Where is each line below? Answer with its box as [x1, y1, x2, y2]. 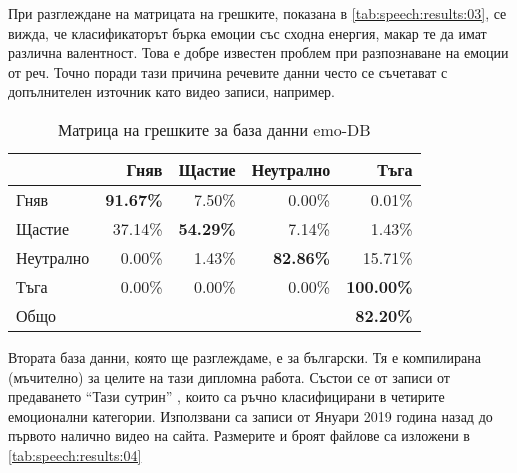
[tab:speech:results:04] [8, 444, 142, 465]
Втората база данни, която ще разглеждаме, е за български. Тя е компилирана [8, 346, 481, 367]
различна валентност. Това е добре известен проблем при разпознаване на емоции [8, 42, 509, 63]
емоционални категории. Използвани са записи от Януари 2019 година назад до [8, 405, 493, 426]
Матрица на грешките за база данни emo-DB [57, 117, 371, 141]
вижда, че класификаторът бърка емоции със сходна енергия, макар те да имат [8, 22, 487, 43]
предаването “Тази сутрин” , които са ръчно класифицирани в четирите [8, 386, 445, 407]
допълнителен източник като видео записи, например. [8, 81, 336, 102]
